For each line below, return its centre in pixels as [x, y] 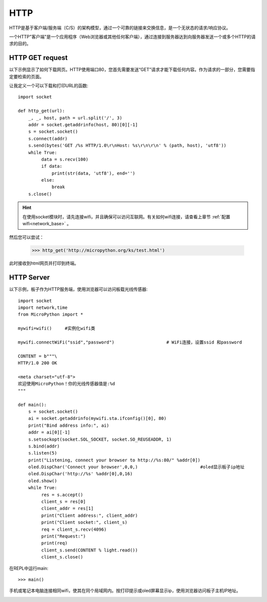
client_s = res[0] [64, 502]
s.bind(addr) [44, 446]
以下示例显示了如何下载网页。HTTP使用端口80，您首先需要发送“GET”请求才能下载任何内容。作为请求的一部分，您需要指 [132, 70]
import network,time [43, 308]
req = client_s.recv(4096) [74, 529]
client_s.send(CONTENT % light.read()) [89, 550]
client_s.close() [62, 557]
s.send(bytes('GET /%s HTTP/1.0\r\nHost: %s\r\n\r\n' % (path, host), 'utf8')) [127, 146]
